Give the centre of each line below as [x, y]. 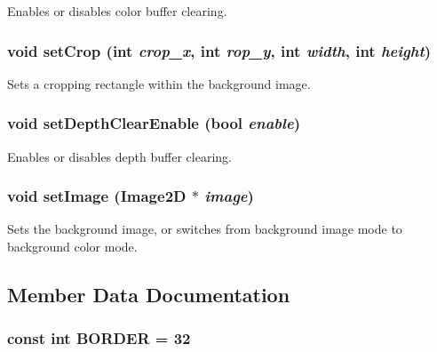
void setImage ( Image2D [97, 196]
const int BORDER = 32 [99, 338]
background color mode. [72, 247]
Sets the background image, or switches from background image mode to [205, 229]
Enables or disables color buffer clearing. [117, 11]
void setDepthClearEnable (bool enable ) [154, 123]
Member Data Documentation [149, 295]
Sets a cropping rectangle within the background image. [159, 83]
